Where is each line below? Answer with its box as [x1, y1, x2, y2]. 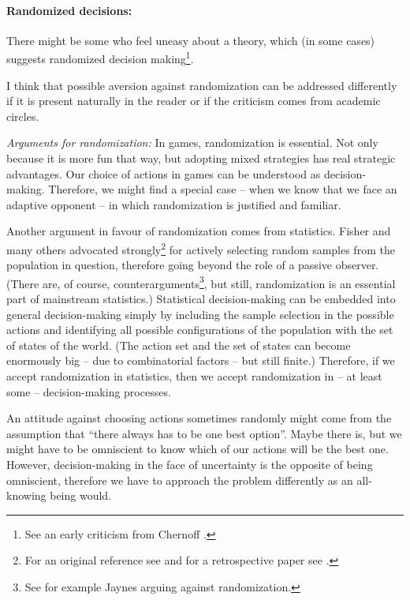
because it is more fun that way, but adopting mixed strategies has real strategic [6, 150, 396, 167]
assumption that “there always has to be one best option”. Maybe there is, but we [6, 425, 402, 441]
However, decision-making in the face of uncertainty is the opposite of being [6, 456, 373, 473]
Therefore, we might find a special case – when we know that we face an [48, 181, 397, 197]
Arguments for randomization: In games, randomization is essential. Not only [6, 134, 378, 151]
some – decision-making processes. [6, 383, 171, 399]
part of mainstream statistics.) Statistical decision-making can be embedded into [6, 291, 396, 307]
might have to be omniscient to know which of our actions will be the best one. [6, 441, 389, 457]
